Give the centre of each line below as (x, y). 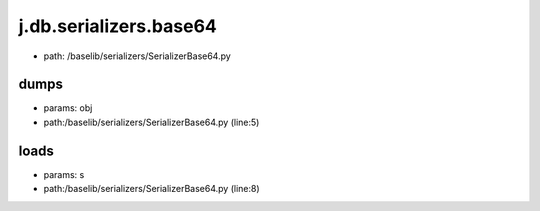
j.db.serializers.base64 (117, 26)
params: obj (68, 108)
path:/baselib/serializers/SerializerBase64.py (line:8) (151, 189)
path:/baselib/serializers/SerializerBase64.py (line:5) (151, 122)
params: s (64, 174)
